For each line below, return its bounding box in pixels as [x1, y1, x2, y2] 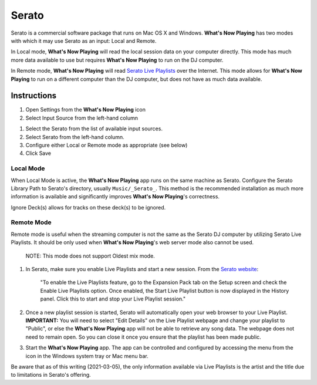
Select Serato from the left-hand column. [25, 133, 124, 140]
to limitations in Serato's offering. [11, 372, 91, 379]
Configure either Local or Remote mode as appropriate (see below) [25, 141, 188, 148]
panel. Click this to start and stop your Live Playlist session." [40, 295, 186, 302]
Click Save [25, 150, 52, 157]
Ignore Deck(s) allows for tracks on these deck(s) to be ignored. [11, 204, 166, 211]
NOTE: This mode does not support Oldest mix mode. [25, 252, 155, 259]
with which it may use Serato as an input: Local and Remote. [11, 37, 157, 44]
